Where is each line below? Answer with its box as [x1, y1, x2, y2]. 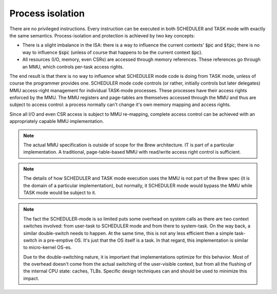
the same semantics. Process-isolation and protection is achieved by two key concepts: [9, 32, 195, 38]
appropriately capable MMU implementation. [9, 118, 104, 124]
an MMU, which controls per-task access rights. [22, 64, 124, 70]
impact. [23, 275, 39, 281]
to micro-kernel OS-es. [23, 244, 72, 250]
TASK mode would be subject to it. [23, 190, 96, 196]
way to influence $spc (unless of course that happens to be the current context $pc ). [22, 49, 203, 55]
